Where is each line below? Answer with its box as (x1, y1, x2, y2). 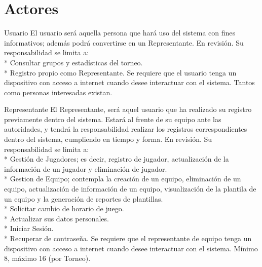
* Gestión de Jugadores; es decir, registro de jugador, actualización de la (4, 154, 229, 164)
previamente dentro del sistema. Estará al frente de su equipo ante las (4, 113, 221, 124)
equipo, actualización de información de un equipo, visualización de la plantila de (4, 183, 256, 194)
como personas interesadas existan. (4, 87, 113, 97)
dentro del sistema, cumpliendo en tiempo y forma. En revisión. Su (4, 134, 212, 144)
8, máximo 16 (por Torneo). (4, 253, 91, 263)
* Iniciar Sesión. (4, 223, 54, 234)
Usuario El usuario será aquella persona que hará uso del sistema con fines (4, 27, 235, 38)
